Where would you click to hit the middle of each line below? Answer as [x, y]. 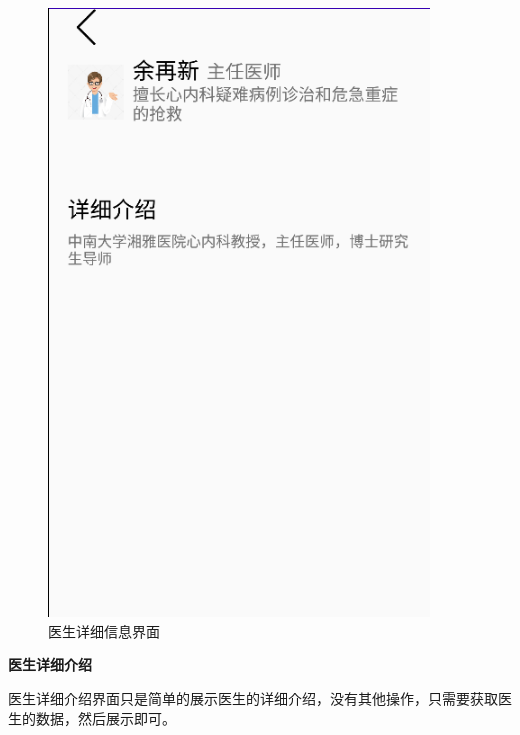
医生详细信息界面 [104, 630]
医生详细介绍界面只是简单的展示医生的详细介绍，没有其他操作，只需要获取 [253, 698]
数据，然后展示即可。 [105, 717]
